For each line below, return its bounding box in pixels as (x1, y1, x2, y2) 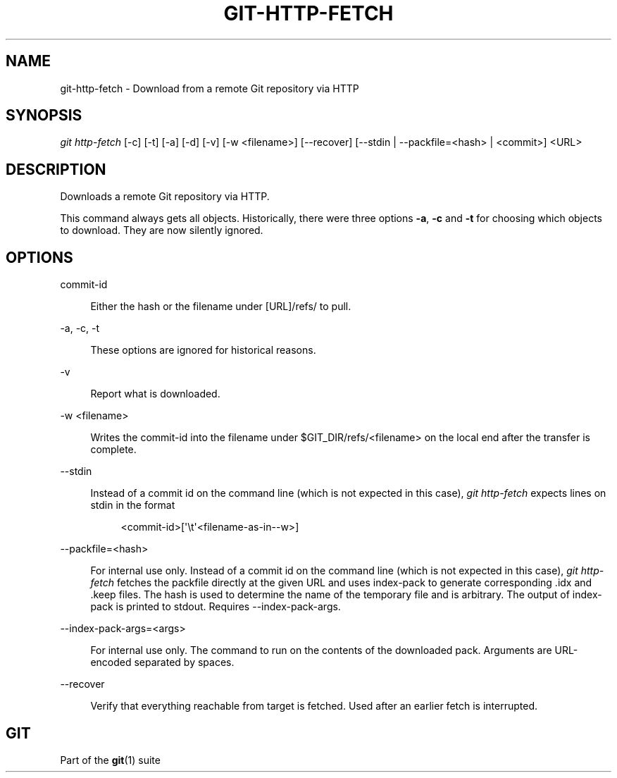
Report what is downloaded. (90, 388, 220, 400)
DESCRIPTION (6, 160, 106, 178)
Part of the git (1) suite (60, 753, 161, 766)
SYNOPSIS (6, 106, 82, 125)
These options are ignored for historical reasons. (90, 344, 316, 357)
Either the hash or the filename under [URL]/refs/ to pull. (90, 300, 351, 313)
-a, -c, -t (60, 322, 100, 335)
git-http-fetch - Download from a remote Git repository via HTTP (60, 82, 359, 94)
